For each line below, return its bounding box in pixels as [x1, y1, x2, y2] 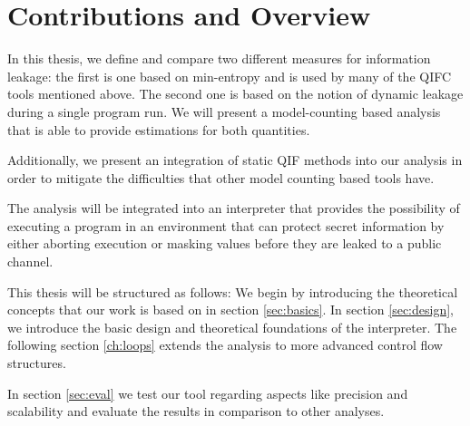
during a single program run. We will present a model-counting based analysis [7, 102, 441, 121]
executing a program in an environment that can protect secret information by [7, 216, 445, 235]
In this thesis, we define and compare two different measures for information [7, 49, 431, 68]
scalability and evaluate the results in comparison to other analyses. [7, 402, 385, 421]
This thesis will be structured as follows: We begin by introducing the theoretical [7, 282, 458, 301]
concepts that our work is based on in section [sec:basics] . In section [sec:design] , [7, 300, 455, 319]
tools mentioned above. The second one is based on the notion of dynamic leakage [7, 84, 464, 103]
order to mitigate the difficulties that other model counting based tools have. [7, 168, 435, 187]
